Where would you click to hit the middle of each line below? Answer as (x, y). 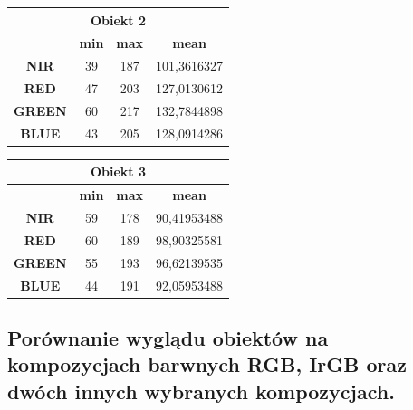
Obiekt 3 (118, 172)
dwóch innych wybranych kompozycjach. (201, 391)
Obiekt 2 (118, 19)
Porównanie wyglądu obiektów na (168, 338)
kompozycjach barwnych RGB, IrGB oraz (207, 364)
